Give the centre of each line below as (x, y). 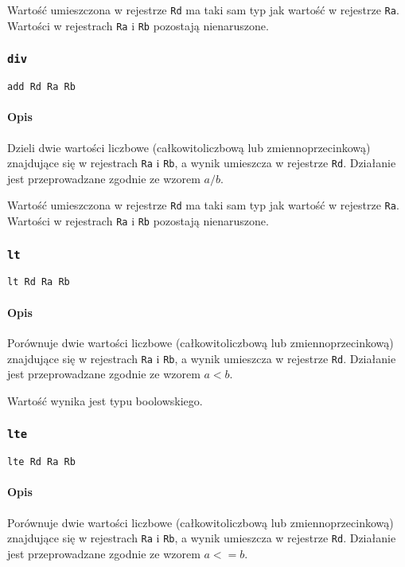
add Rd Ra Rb (41, 87)
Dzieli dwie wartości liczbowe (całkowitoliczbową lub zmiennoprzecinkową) (189, 147)
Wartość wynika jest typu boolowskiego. (105, 400)
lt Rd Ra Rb (39, 282)
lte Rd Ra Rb (41, 462)
